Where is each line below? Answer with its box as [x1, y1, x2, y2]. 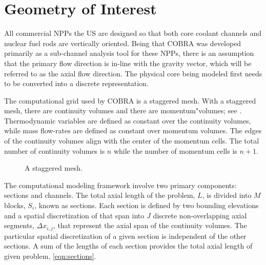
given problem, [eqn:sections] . [4, 250, 96, 261]
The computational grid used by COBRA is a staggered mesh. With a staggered [4, 95, 256, 106]
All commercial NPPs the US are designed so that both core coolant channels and [4, 28, 262, 38]
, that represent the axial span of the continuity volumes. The [53, 220, 247, 231]
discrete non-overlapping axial [153, 210, 247, 220]
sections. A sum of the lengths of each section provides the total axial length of [4, 240, 253, 251]
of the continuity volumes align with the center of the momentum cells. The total [4, 135, 259, 146]
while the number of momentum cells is [113, 145, 237, 156]
